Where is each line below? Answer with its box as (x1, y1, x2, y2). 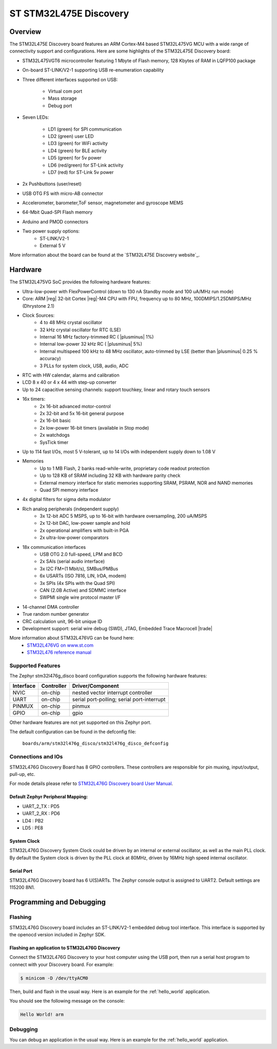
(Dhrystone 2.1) (22, 303, 55, 309)
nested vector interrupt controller (72, 689, 152, 696)
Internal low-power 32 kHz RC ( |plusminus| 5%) (39, 341, 143, 347)
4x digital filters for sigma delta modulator (22, 496, 111, 503)
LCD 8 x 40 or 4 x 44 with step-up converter (22, 379, 116, 385)
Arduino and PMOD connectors (22, 219, 89, 225)
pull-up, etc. (9, 771, 35, 777)
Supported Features (9, 662, 61, 669)
